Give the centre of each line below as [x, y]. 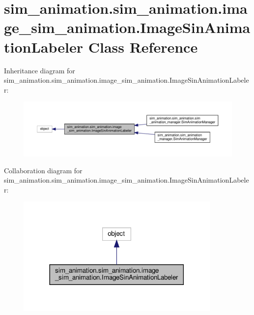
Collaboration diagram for [43, 170]
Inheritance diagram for [40, 70]
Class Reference [143, 47]
